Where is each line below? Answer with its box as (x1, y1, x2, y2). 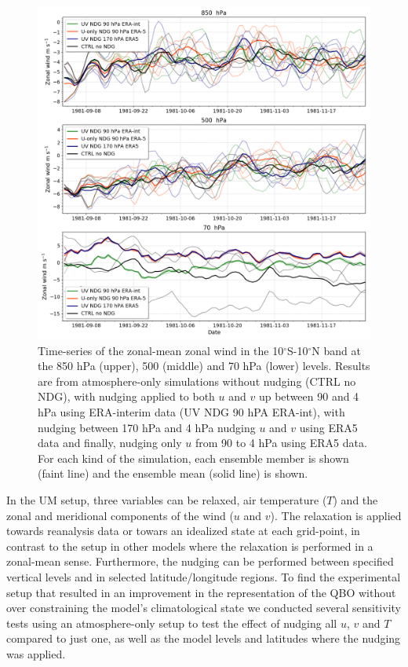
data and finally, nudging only (38, 434, 182, 451)
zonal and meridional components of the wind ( (6, 507, 234, 523)
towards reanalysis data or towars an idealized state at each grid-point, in (6, 522, 360, 539)
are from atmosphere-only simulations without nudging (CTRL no (38, 372, 356, 389)
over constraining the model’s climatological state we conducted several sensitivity (6, 599, 401, 616)
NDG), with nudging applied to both (38, 388, 215, 405)
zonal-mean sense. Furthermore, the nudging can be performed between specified (6, 553, 394, 570)
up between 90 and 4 (258, 388, 359, 405)
